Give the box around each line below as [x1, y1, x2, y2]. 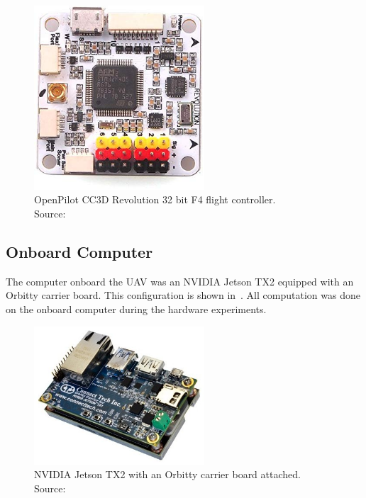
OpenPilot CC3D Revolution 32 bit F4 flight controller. [34, 192, 276, 207]
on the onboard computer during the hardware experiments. [6, 302, 267, 317]
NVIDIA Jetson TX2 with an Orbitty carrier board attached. [34, 467, 301, 482]
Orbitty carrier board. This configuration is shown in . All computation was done [6, 288, 360, 302]
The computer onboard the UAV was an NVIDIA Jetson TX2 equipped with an [6, 273, 354, 288]
